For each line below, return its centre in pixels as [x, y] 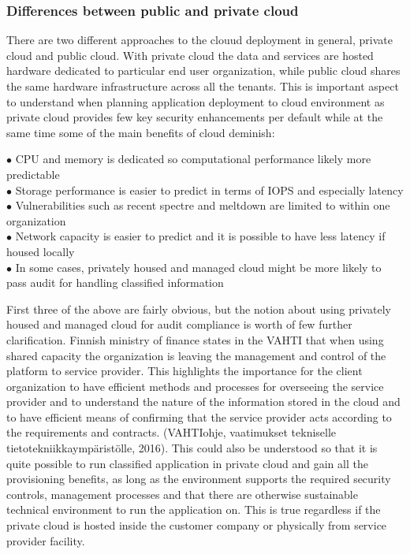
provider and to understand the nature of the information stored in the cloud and [203, 402]
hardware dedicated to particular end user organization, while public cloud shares [203, 71]
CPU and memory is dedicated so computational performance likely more [193, 159]
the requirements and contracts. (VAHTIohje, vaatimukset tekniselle [171, 432]
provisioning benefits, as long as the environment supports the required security [199, 479]
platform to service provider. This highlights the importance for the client [184, 371]
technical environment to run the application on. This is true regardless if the [194, 509]
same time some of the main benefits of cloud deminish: [141, 132]
